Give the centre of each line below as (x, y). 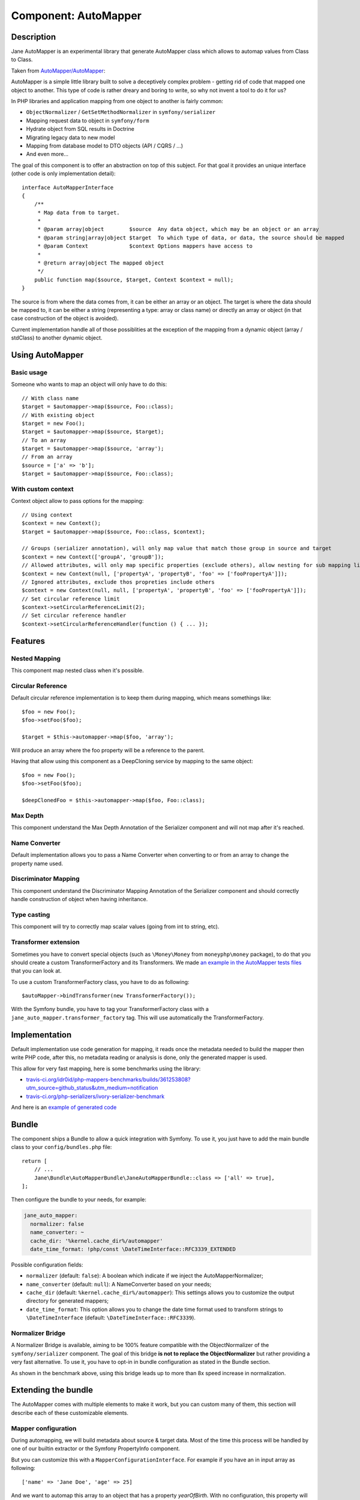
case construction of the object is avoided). (65, 319)
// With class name (50, 398)
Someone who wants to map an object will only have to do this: (89, 385)
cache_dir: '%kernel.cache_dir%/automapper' (97, 1241)
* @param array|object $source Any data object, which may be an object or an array (178, 229)
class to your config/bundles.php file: (61, 1147)
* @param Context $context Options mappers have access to (145, 246)
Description (34, 37)
